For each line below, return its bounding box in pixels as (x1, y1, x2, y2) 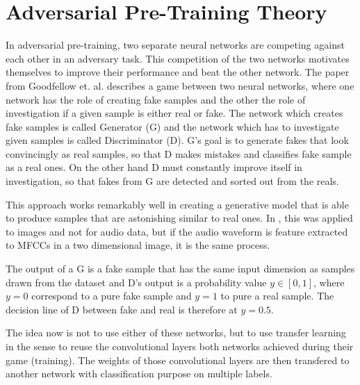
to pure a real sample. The (220, 288, 334, 303)
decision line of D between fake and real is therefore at (6, 302, 238, 316)
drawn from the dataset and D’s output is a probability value (6, 275, 267, 289)
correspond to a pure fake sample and (31, 288, 192, 303)
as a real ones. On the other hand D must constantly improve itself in (6, 160, 302, 174)
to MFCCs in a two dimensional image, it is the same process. (6, 238, 270, 252)
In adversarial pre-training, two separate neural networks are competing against (6, 38, 345, 52)
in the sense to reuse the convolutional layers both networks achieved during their (6, 339, 354, 353)
